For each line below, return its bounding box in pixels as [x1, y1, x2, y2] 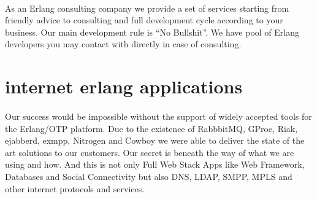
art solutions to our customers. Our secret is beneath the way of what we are [5, 146, 294, 158]
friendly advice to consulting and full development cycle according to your [5, 14, 283, 26]
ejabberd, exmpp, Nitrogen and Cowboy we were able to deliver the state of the [5, 134, 305, 147]
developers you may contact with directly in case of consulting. [5, 37, 242, 50]
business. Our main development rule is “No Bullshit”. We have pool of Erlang [5, 25, 300, 38]
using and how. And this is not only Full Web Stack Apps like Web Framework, [5, 158, 305, 171]
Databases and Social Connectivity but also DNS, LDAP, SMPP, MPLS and [5, 170, 292, 182]
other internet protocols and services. [5, 182, 145, 195]
